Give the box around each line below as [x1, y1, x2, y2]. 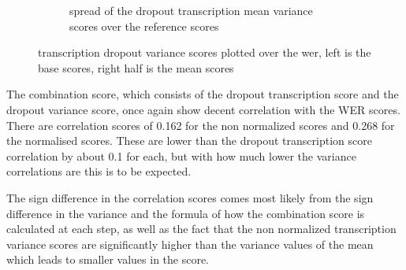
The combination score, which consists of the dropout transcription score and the [6, 86, 399, 102]
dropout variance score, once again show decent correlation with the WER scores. [6, 101, 400, 117]
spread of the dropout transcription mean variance [69, 2, 313, 18]
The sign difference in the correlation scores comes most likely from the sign [6, 189, 374, 205]
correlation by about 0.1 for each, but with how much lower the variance [6, 147, 356, 164]
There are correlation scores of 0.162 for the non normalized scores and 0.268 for [6, 117, 395, 133]
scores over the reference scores [69, 17, 219, 34]
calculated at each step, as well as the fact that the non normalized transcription [6, 220, 397, 237]
